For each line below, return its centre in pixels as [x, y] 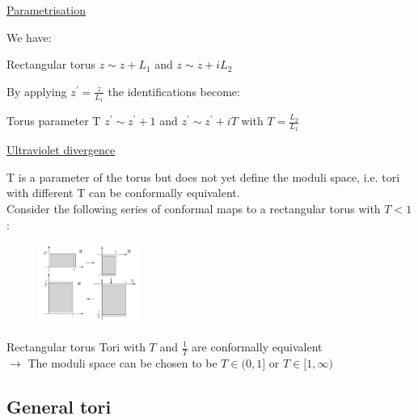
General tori [59, 406]
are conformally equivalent [257, 346]
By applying [37, 91]
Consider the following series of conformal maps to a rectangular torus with [194, 209]
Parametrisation [46, 10]
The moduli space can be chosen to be [122, 362]
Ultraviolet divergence [61, 150]
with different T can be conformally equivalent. [123, 193]
